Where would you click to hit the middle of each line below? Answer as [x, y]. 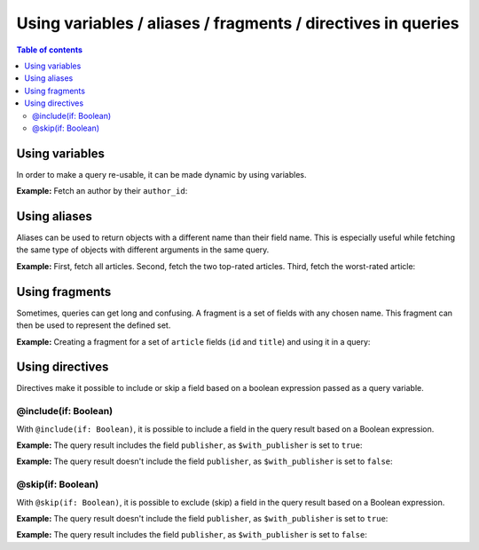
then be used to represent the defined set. [94, 325]
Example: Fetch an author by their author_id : [102, 191]
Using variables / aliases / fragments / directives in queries [238, 23]
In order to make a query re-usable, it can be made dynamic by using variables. [161, 174]
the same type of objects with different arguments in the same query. [143, 250]
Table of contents [50, 50]
